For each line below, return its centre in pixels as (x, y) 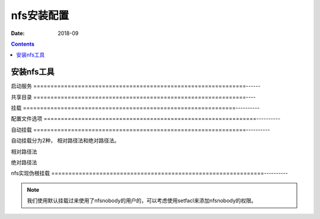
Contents (23, 44)
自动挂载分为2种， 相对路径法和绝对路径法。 (65, 141)
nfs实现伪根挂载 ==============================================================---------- (150, 173)
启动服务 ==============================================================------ (136, 86)
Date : (18, 33)
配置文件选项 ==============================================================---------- (146, 119)
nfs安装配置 (40, 15)
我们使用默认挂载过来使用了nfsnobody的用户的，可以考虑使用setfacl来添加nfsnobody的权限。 (142, 201)
